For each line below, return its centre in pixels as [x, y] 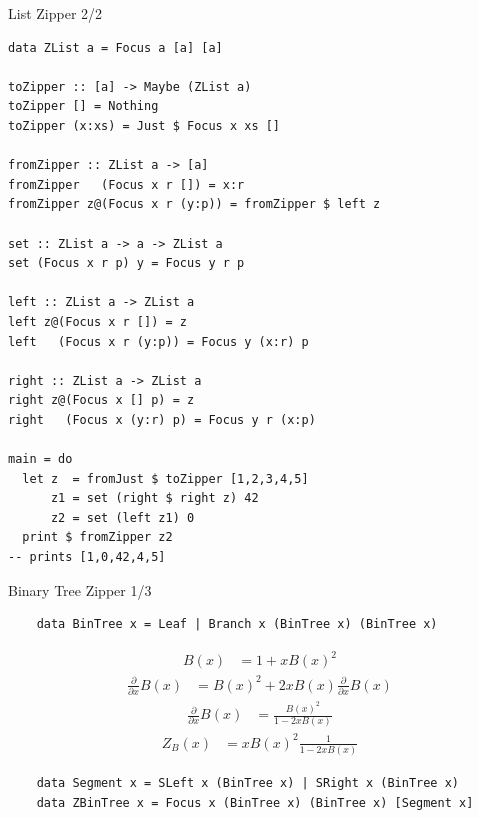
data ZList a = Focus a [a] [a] [115, 47]
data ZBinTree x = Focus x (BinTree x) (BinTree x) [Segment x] [255, 802]
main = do [40, 459]
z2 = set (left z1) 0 [122, 517]
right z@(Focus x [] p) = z [101, 400]
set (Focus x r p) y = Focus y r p [126, 263]
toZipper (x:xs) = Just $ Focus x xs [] [144, 125]
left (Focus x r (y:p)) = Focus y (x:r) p [158, 341]
